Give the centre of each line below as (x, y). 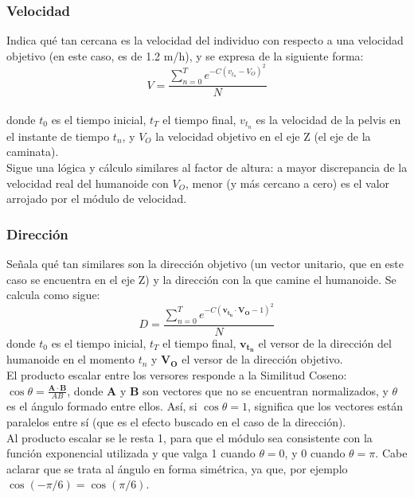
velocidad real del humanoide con (88, 183)
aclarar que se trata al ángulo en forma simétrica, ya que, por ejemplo (177, 468)
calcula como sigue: (53, 295)
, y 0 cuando (315, 453)
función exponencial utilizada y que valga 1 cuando (131, 453)
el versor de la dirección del (325, 342)
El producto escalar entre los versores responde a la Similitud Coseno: (177, 375)
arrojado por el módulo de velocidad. (97, 198)
